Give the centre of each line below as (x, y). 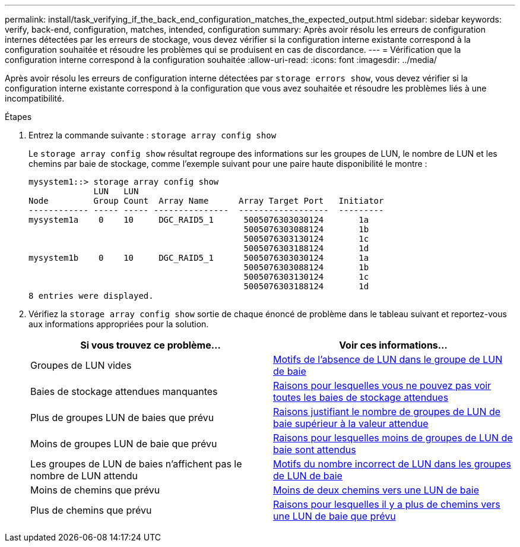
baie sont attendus (315, 450)
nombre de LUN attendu (84, 476)
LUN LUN (116, 191)
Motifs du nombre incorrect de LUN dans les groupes (392, 464)
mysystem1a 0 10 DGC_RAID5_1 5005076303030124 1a (199, 220)
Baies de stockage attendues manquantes (124, 391)
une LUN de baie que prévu (334, 516)
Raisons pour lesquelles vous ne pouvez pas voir (382, 385)
